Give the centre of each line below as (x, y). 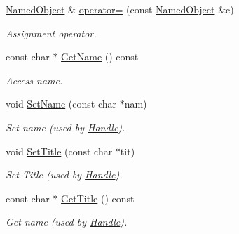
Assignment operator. (51, 33)
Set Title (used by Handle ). (64, 175)
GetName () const (100, 57)
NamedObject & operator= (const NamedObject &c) (120, 9)
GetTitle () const (98, 198)
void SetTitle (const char (59, 151)
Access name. (34, 80)
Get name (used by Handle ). (67, 222)
